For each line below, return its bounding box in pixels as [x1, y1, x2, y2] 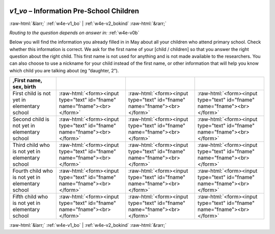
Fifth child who [12, 193, 48, 200]
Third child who [12, 142, 50, 149]
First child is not [12, 90, 51, 97]
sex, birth [12, 83, 36, 90]
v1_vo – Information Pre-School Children [9, 7, 140, 15]
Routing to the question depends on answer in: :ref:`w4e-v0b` [9, 30, 140, 36]
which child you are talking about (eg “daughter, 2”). [9, 67, 119, 73]
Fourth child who [12, 167, 53, 174]
